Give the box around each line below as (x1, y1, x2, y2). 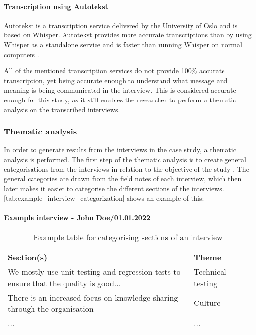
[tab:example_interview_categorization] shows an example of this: (4, 193, 204, 203)
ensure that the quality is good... (8, 277, 121, 289)
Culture (194, 297, 221, 309)
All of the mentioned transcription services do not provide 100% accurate (4, 66, 225, 76)
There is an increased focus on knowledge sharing (8, 291, 178, 303)
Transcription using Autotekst (4, 1, 108, 11)
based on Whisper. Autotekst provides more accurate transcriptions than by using (4, 30, 252, 40)
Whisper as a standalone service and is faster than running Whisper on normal (4, 39, 242, 49)
